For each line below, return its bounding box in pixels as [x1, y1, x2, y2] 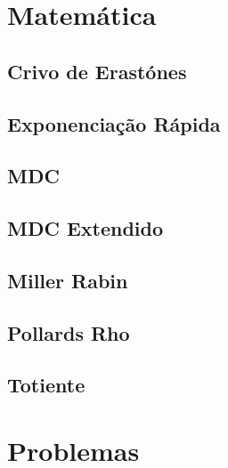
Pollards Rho [7, 319, 130, 346]
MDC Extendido [7, 214, 164, 242]
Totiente [7, 371, 85, 399]
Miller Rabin [7, 266, 128, 294]
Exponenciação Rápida [7, 109, 221, 137]
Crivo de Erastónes [7, 57, 187, 85]
